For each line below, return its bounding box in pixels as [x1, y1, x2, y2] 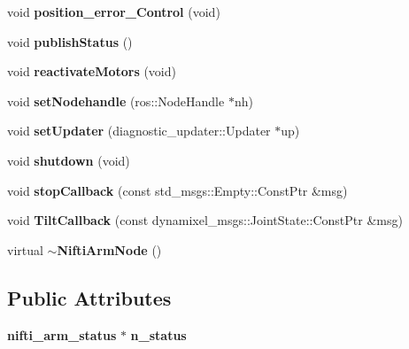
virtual [7, 240, 43, 259]
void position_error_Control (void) [7, 3, 220, 20]
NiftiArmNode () [57, 240, 162, 259]
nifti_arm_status [7, 325, 117, 344]
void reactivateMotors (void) [7, 62, 176, 81]
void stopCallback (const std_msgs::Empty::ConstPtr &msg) [7, 181, 348, 199]
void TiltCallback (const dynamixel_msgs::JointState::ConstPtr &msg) [7, 211, 403, 229]
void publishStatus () [7, 32, 133, 50]
